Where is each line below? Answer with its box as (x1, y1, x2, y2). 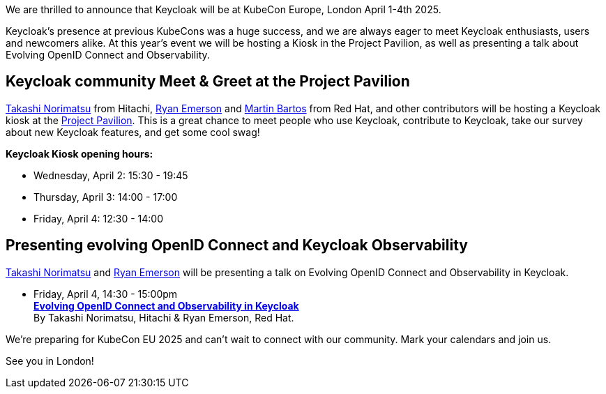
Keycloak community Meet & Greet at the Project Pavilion (6, 73, 410, 91)
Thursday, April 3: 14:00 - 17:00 (33, 190, 178, 203)
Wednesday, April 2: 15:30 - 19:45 (33, 169, 188, 181)
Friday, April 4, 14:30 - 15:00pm (33, 287, 178, 300)
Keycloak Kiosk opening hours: (6, 147, 153, 160)
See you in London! (6, 354, 94, 367)
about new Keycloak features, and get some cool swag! (6, 126, 260, 138)
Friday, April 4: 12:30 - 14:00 (33, 212, 163, 225)
